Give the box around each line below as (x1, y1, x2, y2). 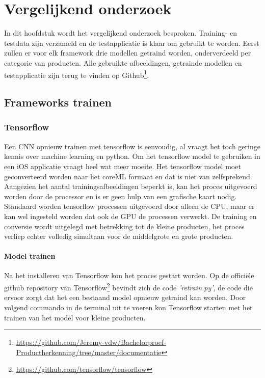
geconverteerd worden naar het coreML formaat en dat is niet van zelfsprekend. (4, 171, 252, 181)
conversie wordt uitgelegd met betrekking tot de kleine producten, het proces (4, 221, 245, 231)
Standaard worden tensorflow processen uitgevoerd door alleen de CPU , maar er (4, 201, 255, 211)
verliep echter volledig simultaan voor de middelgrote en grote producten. (4, 231, 233, 241)
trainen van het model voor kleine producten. (4, 312, 146, 322)
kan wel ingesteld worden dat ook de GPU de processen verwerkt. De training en (4, 210, 257, 221)
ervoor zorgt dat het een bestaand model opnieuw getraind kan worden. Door (4, 292, 246, 303)
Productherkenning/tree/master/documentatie (16, 346, 162, 357)
